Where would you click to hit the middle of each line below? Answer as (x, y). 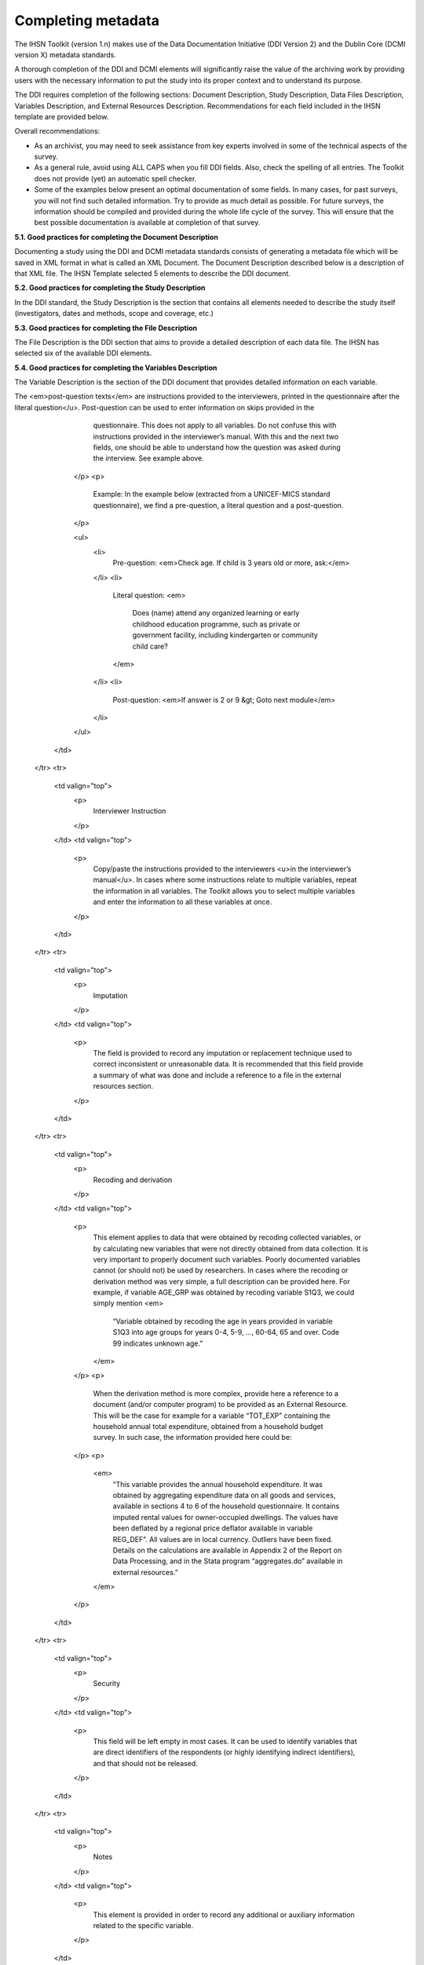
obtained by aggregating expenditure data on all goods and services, (224, 1495)
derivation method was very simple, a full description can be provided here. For (221, 1281)
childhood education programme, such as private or (216, 624)
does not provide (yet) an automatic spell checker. (115, 178)
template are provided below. (62, 116)
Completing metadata (87, 20)
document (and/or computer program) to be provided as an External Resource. (221, 1405)
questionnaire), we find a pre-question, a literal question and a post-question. (218, 505)
